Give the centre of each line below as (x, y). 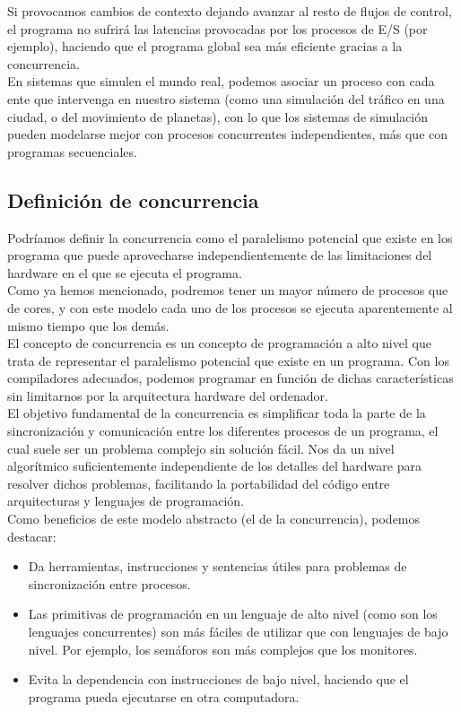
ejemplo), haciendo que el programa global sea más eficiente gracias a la (205, 46)
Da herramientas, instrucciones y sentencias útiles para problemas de (217, 566)
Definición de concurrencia (133, 200)
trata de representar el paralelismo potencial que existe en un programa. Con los (228, 360)
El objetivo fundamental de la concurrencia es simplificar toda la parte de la (217, 413)
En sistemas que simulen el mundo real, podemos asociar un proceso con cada (221, 81)
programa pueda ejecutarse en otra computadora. (164, 696)
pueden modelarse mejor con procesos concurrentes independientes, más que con (228, 134)
